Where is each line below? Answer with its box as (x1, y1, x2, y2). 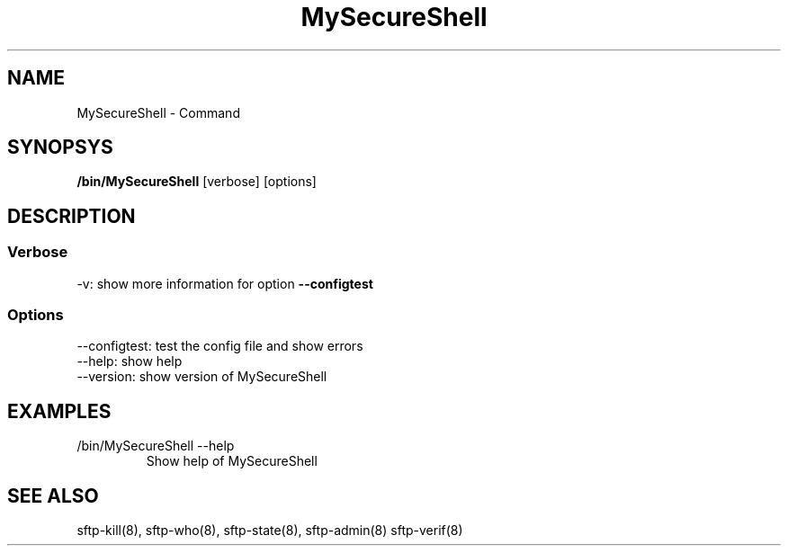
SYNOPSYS (7, 136, 113, 159)
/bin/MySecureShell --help (76, 438, 235, 454)
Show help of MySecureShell (146, 453, 318, 469)
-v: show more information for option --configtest (76, 275, 373, 291)
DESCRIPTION (7, 204, 136, 227)
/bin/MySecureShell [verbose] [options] (76, 174, 317, 190)
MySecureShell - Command (76, 104, 240, 120)
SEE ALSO (7, 484, 99, 507)
